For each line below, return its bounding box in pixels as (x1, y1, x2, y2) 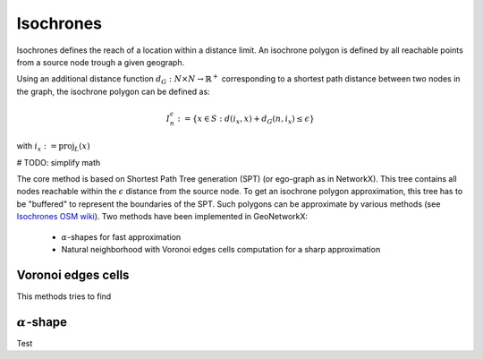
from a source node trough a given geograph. (16, 56, 185, 67)
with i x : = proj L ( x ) (16, 141, 90, 154)
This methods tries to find (16, 291, 112, 302)
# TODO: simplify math (16, 157, 101, 167)
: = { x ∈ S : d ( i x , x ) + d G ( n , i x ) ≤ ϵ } (177, 113, 315, 125)
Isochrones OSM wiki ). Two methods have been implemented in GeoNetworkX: (16, 211, 309, 222)
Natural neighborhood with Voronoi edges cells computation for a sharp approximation (61, 244, 381, 255)
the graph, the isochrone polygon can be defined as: (16, 86, 210, 97)
